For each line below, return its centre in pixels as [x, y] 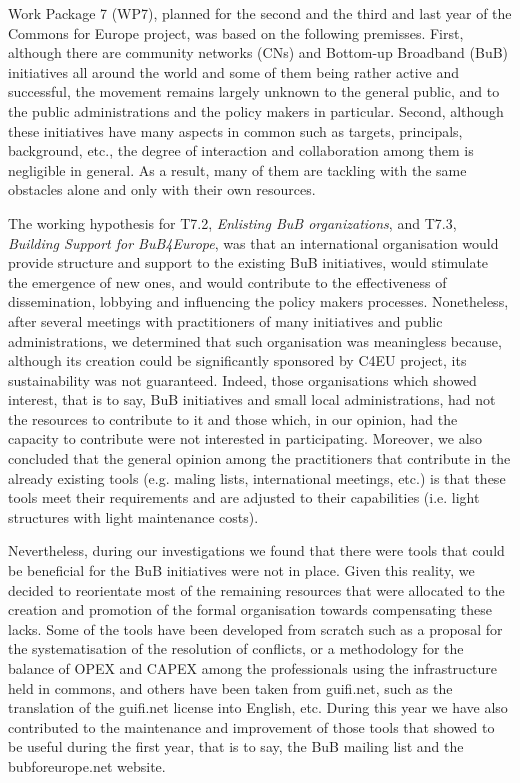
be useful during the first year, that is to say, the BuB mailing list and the [236, 746]
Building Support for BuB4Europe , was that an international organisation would [253, 242]
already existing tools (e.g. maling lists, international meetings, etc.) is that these [257, 477]
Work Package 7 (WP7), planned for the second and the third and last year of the [260, 13]
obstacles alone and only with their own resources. [162, 189]
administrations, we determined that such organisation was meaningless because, [255, 340]
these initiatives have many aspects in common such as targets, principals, [235, 130]
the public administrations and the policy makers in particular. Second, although [256, 110]
